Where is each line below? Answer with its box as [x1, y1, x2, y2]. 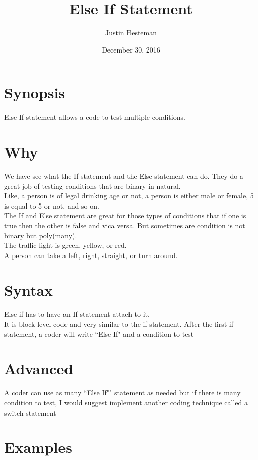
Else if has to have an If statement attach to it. [4, 309, 150, 319]
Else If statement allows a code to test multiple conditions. [4, 112, 185, 122]
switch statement [4, 407, 56, 418]
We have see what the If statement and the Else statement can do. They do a [4, 170, 243, 181]
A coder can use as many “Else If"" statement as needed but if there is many [4, 387, 241, 398]
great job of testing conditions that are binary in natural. [4, 180, 181, 191]
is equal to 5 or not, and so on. [4, 200, 99, 211]
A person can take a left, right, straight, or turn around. [4, 249, 178, 260]
